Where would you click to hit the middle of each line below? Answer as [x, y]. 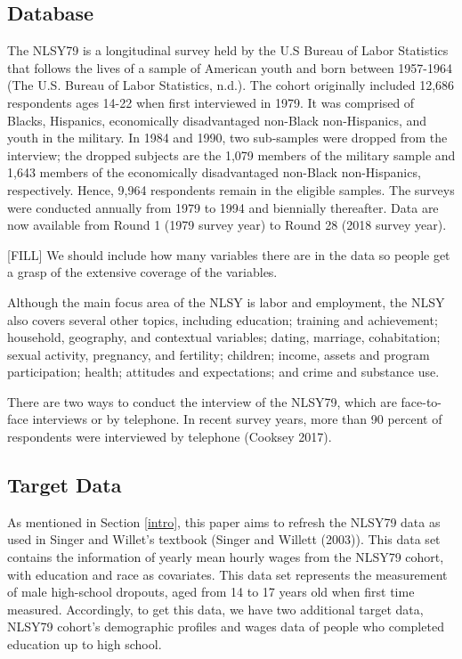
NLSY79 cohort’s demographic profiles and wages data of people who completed [226, 626]
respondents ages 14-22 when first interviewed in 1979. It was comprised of [211, 102]
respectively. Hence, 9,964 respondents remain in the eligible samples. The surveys [231, 189]
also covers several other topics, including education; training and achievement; [223, 319]
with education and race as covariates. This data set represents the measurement [227, 574]
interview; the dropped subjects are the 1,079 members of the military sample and [231, 155]
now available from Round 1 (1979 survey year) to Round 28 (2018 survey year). [227, 225]
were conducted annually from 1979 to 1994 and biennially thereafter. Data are [223, 207]
